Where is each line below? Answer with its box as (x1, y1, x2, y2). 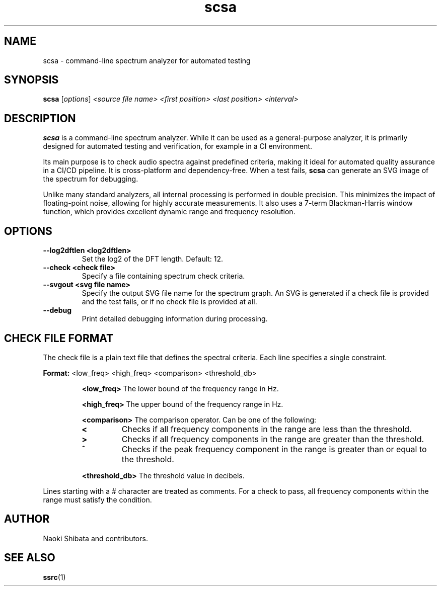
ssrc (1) (43, 572, 66, 581)
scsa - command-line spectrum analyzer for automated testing (43, 56, 251, 65)
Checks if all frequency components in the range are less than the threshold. (121, 424, 412, 434)
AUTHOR (4, 513, 50, 526)
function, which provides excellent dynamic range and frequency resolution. (43, 207, 296, 216)
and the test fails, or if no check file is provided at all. (82, 297, 257, 306)
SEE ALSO (4, 551, 55, 564)
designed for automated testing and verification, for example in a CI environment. (43, 142, 313, 151)
